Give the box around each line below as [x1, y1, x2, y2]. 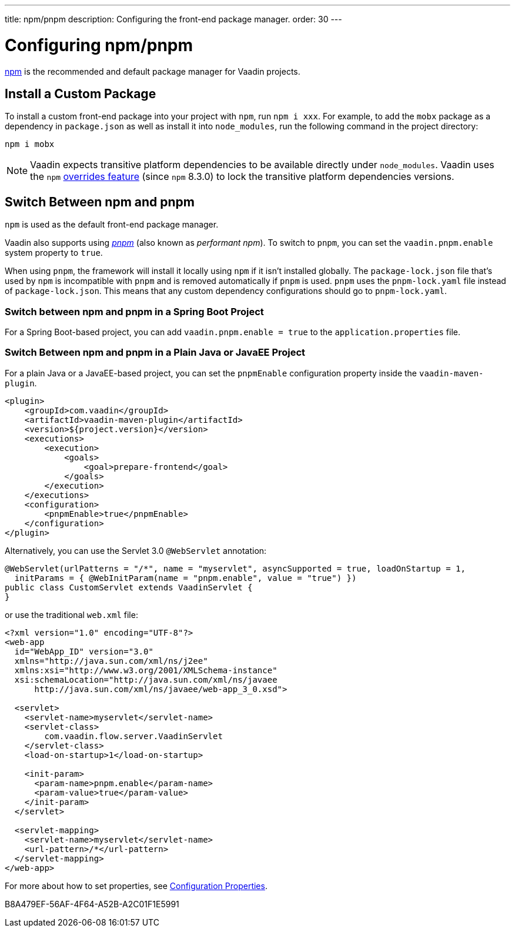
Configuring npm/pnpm [5, 35, 193, 55]
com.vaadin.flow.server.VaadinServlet [44, 731, 223, 741]
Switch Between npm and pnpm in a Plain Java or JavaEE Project [5, 346, 306, 359]
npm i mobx [5, 139, 55, 149]
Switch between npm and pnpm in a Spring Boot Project [5, 305, 264, 318]
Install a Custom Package [5, 86, 156, 101]
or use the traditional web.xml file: [5, 609, 138, 620]
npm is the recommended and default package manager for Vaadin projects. [5, 66, 300, 76]
